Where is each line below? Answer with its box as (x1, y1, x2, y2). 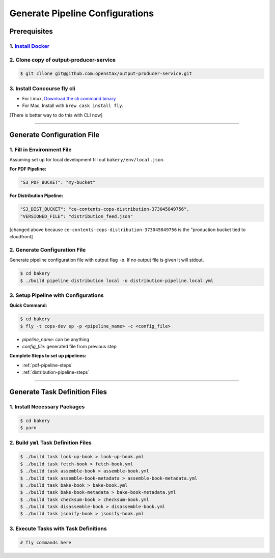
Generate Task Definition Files (9, 387, 107, 397)
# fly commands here (20, 540, 71, 545)
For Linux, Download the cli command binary (22, 96, 116, 102)
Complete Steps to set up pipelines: (9, 353, 87, 359)
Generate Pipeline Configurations (9, 8, 154, 19)
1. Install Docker (9, 42, 50, 49)
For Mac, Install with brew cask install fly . (22, 102, 124, 109)
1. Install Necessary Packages (9, 403, 85, 410)
